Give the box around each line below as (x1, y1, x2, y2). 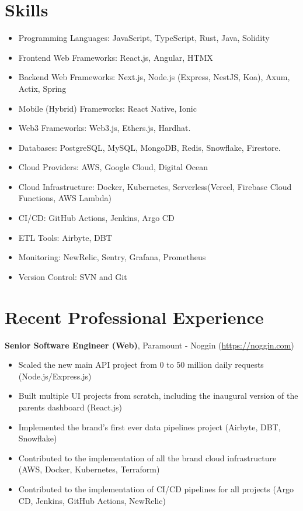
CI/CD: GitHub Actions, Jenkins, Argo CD (18, 212, 175, 224)
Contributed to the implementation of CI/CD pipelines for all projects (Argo (18, 482, 294, 495)
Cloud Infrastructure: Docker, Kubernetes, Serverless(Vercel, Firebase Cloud (18, 180, 292, 192)
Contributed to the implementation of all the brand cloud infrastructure (18, 451, 277, 464)
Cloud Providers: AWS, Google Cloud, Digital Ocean (18, 161, 208, 173)
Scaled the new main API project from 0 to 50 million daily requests (18, 358, 264, 371)
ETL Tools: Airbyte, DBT (18, 231, 112, 243)
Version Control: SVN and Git (18, 270, 127, 282)
